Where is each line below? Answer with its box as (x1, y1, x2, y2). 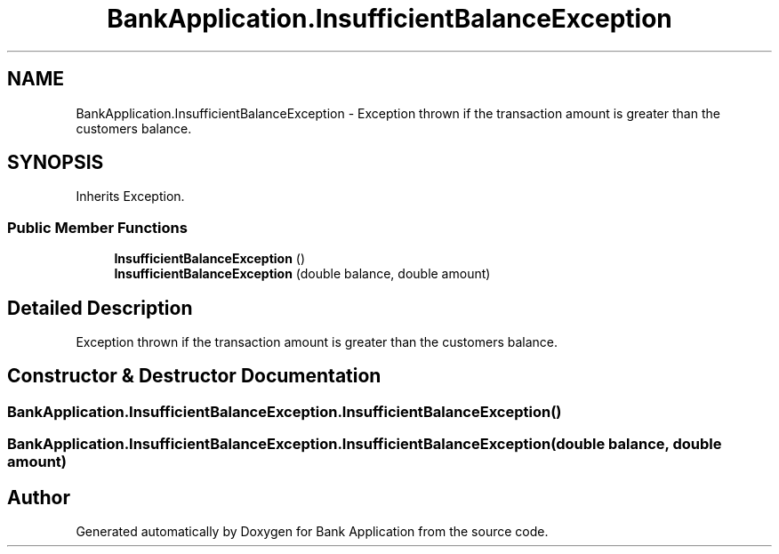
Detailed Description (7, 296, 193, 319)
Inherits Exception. (76, 189, 185, 205)
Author (7, 486, 70, 509)
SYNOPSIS (7, 151, 104, 174)
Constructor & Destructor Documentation (7, 365, 381, 388)
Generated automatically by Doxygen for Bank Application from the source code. (76, 524, 549, 540)
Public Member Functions (7, 218, 188, 237)
